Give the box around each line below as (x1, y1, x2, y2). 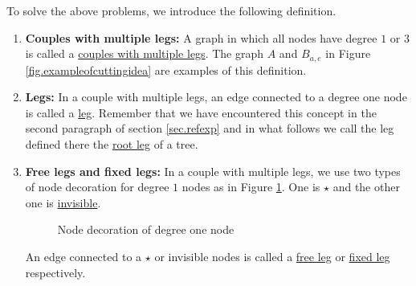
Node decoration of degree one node (57, 221, 235, 238)
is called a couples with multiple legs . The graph (25, 45, 264, 62)
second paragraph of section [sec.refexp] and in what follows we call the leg (25, 120, 394, 137)
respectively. (25, 264, 86, 280)
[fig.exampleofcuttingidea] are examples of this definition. (25, 61, 307, 78)
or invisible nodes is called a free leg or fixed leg (154, 247, 390, 264)
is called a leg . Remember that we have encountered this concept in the (25, 104, 377, 121)
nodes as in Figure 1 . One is (181, 178, 320, 195)
